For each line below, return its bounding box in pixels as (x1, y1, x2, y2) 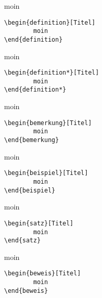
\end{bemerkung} (4, 136, 59, 144)
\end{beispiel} (4, 186, 56, 194)
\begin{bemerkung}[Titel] (4, 119, 92, 127)
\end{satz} (4, 237, 41, 244)
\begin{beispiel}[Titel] (4, 169, 88, 177)
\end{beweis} (4, 287, 48, 294)
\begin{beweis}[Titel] (4, 270, 81, 277)
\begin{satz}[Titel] (4, 219, 74, 227)
